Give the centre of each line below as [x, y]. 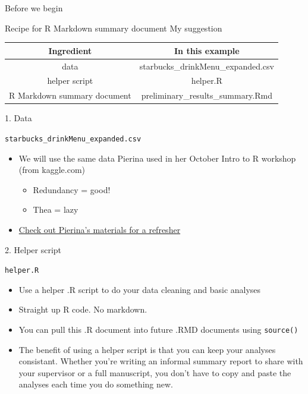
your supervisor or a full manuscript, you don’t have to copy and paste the [155, 372]
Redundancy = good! [72, 189]
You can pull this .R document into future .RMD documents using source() [158, 329]
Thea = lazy [56, 209]
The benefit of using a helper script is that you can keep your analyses [147, 349]
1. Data [18, 118]
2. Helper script [33, 249]
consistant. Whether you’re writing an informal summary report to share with [161, 361]
